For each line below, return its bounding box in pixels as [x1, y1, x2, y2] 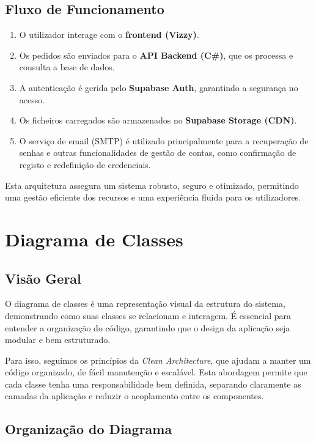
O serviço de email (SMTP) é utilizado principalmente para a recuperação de [19, 134, 309, 147]
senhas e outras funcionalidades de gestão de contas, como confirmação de [19, 146, 296, 159]
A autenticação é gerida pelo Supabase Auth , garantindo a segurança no [19, 81, 298, 94]
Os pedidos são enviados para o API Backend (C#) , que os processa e [19, 48, 293, 61]
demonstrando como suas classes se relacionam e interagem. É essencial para [5, 309, 292, 322]
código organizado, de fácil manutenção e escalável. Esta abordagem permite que [5, 366, 307, 378]
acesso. [19, 93, 45, 106]
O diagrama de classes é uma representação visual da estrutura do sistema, [5, 297, 285, 310]
